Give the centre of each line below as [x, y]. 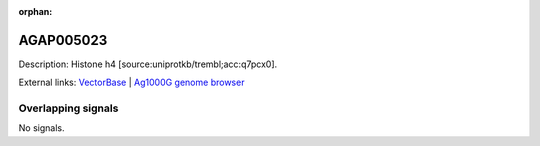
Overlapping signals [68, 108]
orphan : [35, 11]
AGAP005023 [63, 40]
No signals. [41, 128]
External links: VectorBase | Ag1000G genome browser [131, 82]
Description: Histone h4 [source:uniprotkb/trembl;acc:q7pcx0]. [148, 64]
